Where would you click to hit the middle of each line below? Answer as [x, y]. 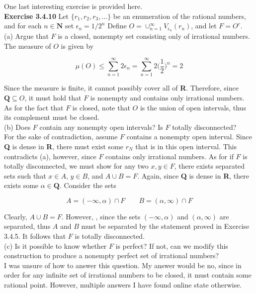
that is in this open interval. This [186, 146]
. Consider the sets [88, 185]
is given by [77, 46]
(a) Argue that [26, 36]
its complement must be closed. [52, 117]
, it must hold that [53, 97]
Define [117, 26]
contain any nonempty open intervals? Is [101, 127]
